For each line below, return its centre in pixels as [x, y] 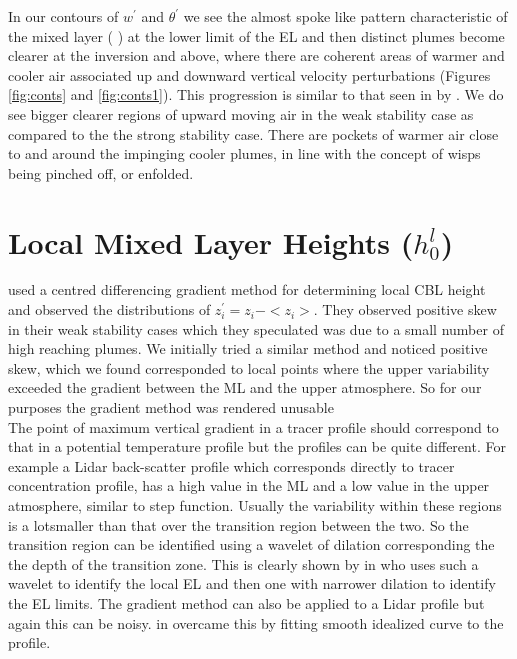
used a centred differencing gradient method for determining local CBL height [247, 289]
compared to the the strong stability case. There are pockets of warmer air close [253, 133]
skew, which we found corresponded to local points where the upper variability [249, 367]
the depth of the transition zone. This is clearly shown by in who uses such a [243, 563]
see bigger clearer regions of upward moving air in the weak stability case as [241, 113]
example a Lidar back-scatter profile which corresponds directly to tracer [231, 465]
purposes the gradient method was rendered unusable [171, 407]
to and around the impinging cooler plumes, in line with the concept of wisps [244, 153]
